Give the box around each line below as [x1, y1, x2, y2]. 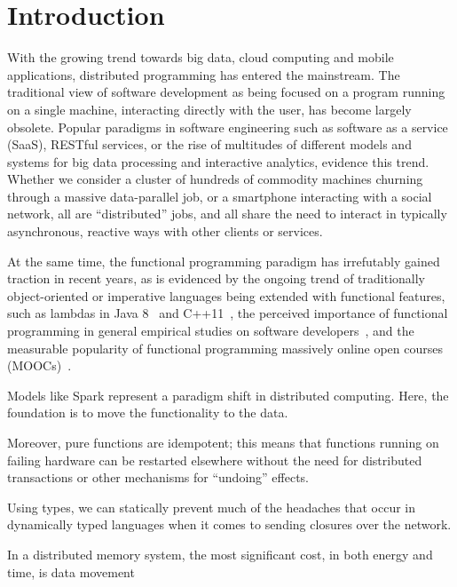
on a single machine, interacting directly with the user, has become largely [7, 99, 412, 118]
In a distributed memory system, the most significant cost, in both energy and [7, 544, 433, 563]
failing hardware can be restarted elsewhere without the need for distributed [7, 450, 422, 469]
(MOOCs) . [7, 356, 72, 375]
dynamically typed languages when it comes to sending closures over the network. [7, 515, 452, 534]
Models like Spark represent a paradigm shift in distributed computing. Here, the [7, 385, 449, 404]
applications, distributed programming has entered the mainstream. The [7, 65, 400, 83]
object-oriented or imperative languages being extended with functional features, [7, 286, 445, 305]
